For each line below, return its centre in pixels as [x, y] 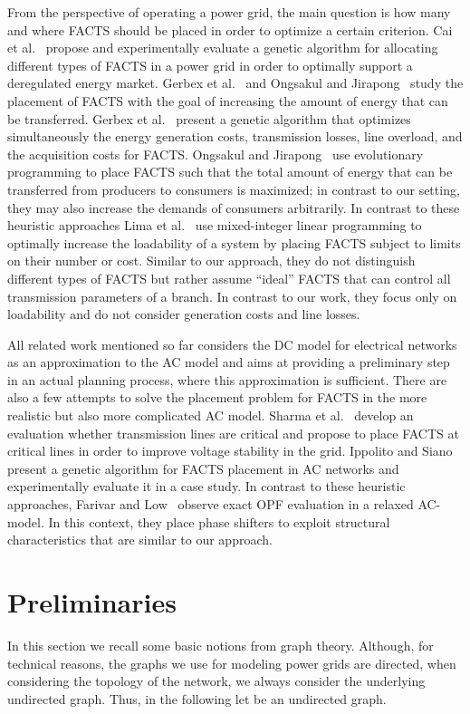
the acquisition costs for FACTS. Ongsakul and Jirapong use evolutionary [216, 154]
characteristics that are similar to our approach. [140, 540]
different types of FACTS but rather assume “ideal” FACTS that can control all [229, 278]
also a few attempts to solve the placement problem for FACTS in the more [217, 397]
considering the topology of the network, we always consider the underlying [216, 681]
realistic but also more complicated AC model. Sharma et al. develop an [211, 415]
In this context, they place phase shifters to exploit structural [219, 521]
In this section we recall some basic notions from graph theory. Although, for [221, 645]
